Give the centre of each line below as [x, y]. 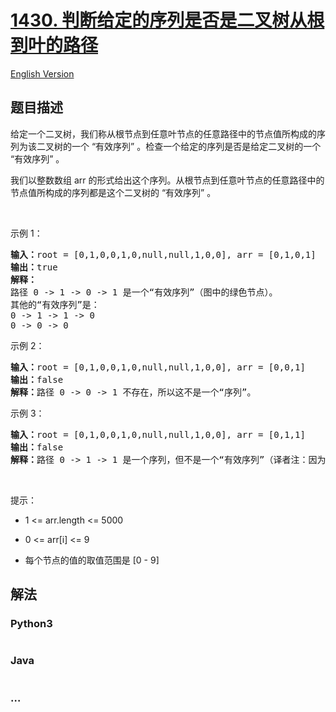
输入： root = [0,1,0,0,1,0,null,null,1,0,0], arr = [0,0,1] [158, 367]
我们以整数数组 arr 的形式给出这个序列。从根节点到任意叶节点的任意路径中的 [167, 180]
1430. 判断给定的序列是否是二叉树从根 [167, 20]
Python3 [31, 624]
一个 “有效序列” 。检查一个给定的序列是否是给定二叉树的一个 [196, 146]
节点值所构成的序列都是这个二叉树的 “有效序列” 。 [113, 192]
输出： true [34, 267]
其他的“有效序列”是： [55, 304]
